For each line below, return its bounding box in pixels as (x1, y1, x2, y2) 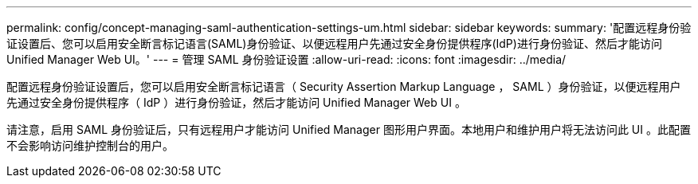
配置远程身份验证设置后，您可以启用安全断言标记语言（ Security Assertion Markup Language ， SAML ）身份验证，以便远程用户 (6, 80, 681, 93)
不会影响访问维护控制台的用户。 (6, 139, 174, 152)
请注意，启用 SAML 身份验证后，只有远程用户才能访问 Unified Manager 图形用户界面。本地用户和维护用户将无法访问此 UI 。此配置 (6, 123, 691, 136)
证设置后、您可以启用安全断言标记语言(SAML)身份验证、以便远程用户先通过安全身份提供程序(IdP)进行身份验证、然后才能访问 (6, 37, 662, 50)
